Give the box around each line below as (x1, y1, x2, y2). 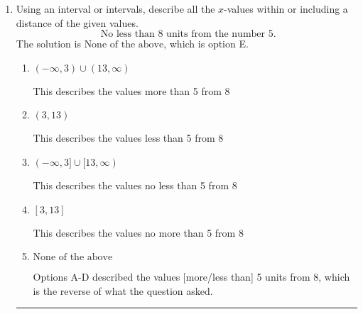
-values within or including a (224, 1, 348, 16)
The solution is (16, 36, 81, 51)
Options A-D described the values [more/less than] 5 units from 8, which (33, 269, 350, 284)
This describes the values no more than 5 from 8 (33, 225, 244, 240)
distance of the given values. (16, 15, 139, 30)
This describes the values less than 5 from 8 (33, 130, 224, 145)
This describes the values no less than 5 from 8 (33, 177, 237, 192)
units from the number (166, 29, 266, 40)
